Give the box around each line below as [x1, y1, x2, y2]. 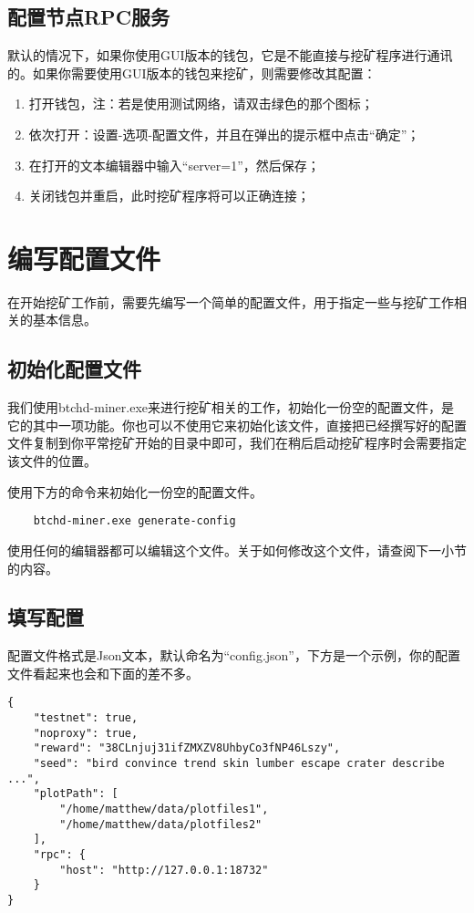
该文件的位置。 [7, 451, 97, 471]
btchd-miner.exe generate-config [33, 514, 236, 528]
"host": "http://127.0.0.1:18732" [59, 863, 269, 877]
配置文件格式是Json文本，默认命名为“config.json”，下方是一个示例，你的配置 [7, 646, 460, 665]
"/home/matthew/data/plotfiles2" [59, 817, 263, 831]
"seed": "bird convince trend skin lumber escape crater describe [33, 757, 445, 771]
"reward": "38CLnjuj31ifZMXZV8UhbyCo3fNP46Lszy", [33, 742, 341, 755]
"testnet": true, [33, 711, 139, 725]
